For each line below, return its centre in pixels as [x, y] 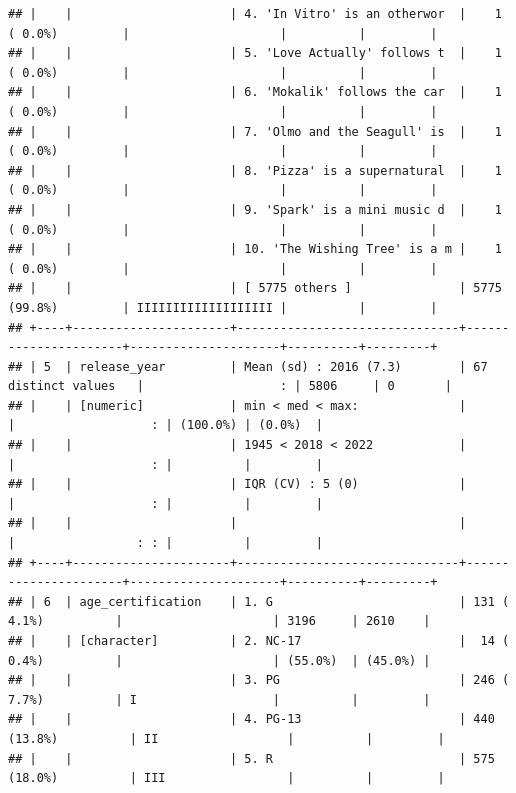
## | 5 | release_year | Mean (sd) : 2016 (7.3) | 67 [248, 366]
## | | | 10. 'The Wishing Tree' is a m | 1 [255, 249]
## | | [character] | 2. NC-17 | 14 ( [259, 641]
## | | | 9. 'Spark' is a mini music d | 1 [255, 209]
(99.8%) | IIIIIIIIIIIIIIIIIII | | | [223, 307]
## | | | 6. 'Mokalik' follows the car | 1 [255, 92]
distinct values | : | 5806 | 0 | [230, 386]
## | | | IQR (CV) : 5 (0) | [237, 484]
